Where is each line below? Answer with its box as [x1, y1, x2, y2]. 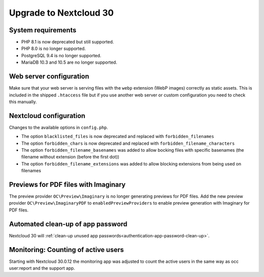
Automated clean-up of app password [9, 220, 128, 228]
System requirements [9, 26, 77, 34]
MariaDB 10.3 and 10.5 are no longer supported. [21, 59, 117, 66]
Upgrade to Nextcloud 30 [9, 7, 114, 18]
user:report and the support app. [9, 265, 75, 271]
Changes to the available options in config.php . [9, 124, 109, 130]
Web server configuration [9, 72, 89, 81]
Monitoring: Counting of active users [9, 245, 124, 254]
